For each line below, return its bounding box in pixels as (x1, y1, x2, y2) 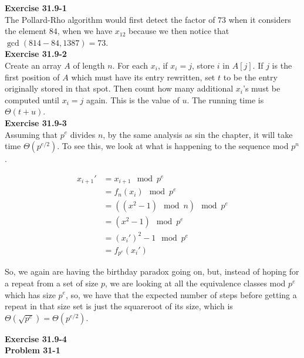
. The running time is (187, 93, 264, 106)
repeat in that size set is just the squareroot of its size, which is (5, 300, 233, 312)
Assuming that (5, 128, 58, 140)
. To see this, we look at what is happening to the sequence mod (57, 140, 289, 152)
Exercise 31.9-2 (5, 48, 67, 60)
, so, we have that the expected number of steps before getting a (65, 288, 297, 300)
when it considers (228, 13, 291, 25)
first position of (5, 70, 60, 83)
